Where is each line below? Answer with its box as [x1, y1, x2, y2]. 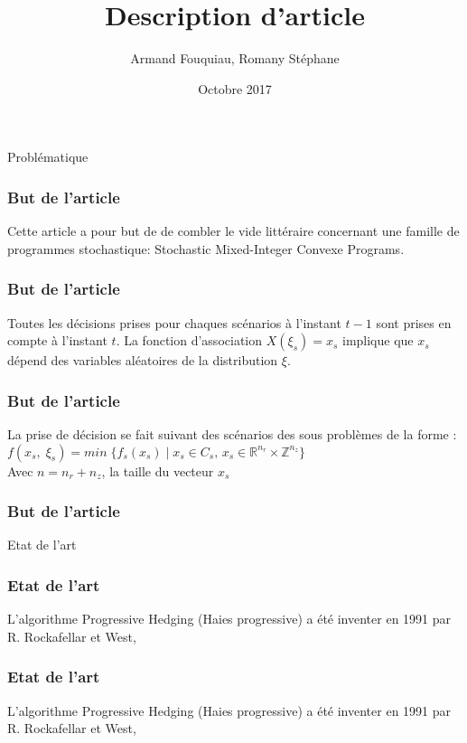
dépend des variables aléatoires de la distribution [7, 351, 278, 370]
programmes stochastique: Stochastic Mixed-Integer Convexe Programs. [7, 239, 405, 258]
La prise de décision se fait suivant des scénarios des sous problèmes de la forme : [7, 424, 457, 443]
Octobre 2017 [198, 79, 272, 98]
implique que [341, 331, 414, 350]
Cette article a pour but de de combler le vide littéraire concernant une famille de [7, 221, 460, 240]
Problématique [7, 147, 89, 166]
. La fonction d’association [116, 331, 263, 350]
